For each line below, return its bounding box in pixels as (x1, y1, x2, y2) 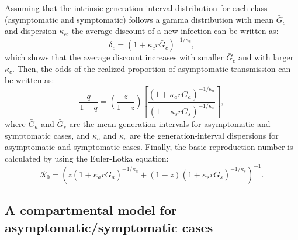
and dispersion (5, 25, 57, 37)
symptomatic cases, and (5, 129, 90, 141)
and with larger (238, 51, 294, 63)
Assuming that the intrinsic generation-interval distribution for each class (5, 2, 268, 13)
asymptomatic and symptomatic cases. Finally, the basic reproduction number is (5, 140, 293, 153)
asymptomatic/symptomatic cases (5, 218, 213, 236)
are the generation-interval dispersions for (130, 129, 279, 141)
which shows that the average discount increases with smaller (5, 51, 224, 63)
